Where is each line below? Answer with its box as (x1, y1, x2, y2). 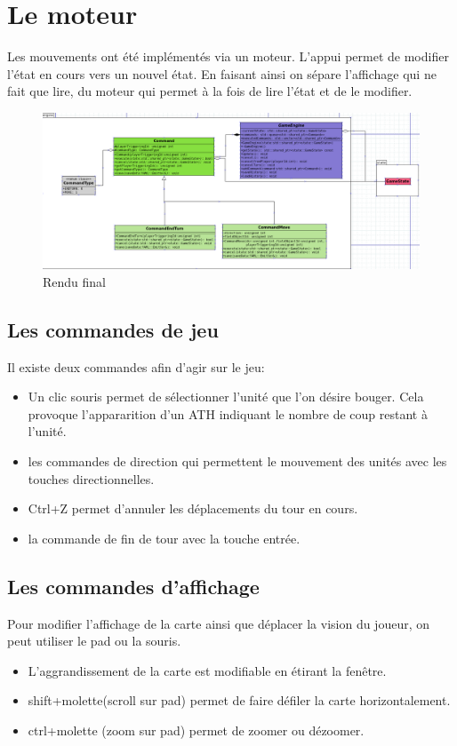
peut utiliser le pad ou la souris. (7, 631, 181, 650)
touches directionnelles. (28, 469, 155, 488)
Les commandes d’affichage (7, 572, 260, 599)
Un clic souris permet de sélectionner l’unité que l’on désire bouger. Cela (28, 387, 424, 406)
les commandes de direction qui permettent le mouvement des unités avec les (28, 452, 447, 471)
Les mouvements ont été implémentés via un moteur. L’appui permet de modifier (7, 47, 449, 66)
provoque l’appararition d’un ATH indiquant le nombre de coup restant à (28, 404, 428, 423)
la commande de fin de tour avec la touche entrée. (28, 528, 301, 547)
